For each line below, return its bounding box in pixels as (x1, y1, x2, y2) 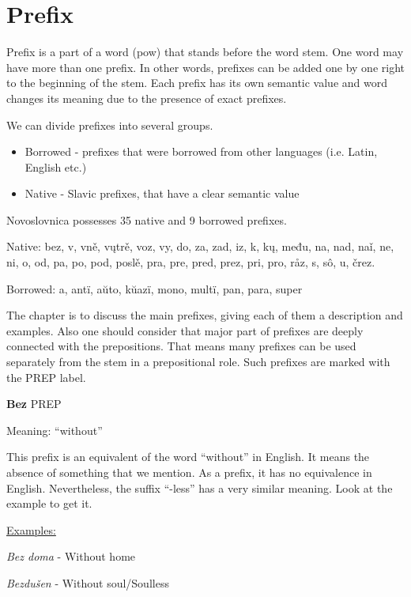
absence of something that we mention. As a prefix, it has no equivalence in (6, 464, 372, 480)
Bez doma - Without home (6, 548, 136, 565)
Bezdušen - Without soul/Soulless (6, 574, 169, 591)
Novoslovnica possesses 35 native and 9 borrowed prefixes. (6, 211, 287, 228)
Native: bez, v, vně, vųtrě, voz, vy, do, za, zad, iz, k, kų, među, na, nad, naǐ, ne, (6, 238, 394, 255)
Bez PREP (6, 395, 62, 412)
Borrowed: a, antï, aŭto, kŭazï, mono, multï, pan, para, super (6, 280, 303, 297)
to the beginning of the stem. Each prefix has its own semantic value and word (6, 74, 388, 91)
